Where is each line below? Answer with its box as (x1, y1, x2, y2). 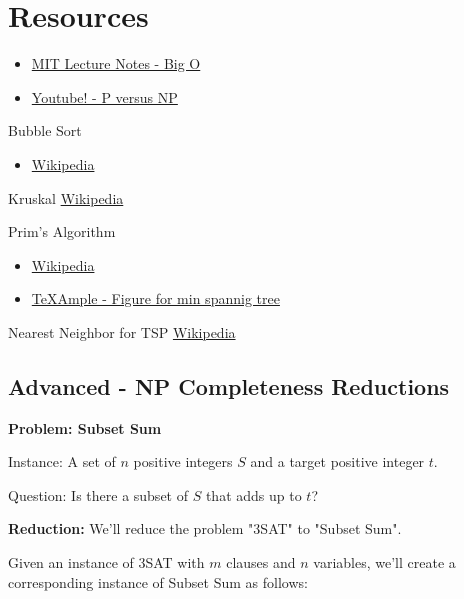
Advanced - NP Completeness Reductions (8, 370, 450, 401)
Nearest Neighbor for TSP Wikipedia (8, 321, 236, 342)
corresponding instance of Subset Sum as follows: (8, 571, 308, 592)
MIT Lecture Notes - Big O (31, 53, 201, 74)
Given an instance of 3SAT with (8, 552, 205, 573)
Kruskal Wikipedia (8, 187, 124, 208)
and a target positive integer (250, 451, 425, 472)
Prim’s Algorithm (8, 221, 116, 242)
